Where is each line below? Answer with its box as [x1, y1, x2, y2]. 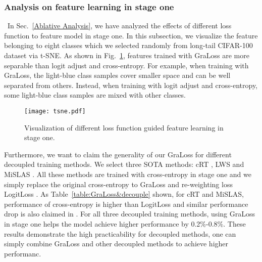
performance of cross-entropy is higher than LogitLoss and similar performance [4, 198, 248, 209]
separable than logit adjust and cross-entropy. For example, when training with [4, 60, 249, 70]
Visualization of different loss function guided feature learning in [24, 122, 224, 133]
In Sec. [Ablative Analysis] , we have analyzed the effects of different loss [7, 20, 232, 31]
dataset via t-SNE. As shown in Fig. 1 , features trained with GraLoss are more [4, 50, 249, 60]
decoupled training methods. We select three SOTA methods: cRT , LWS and [4, 159, 244, 169]
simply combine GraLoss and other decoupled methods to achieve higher [4, 238, 229, 249]
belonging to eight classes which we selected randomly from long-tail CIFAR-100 [4, 40, 253, 51]
